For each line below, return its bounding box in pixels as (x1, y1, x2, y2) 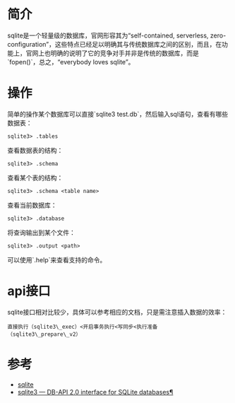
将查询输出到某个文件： (7, 228, 76, 237)
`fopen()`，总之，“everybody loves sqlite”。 (7, 57, 135, 66)
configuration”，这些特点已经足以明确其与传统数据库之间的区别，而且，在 (7, 40, 222, 48)
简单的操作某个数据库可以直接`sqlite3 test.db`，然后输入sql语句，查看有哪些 (7, 110, 229, 118)
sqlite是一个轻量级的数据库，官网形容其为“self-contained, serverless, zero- (7, 31, 227, 40)
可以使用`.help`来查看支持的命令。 (7, 255, 107, 264)
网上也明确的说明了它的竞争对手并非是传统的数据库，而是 (31, 49, 199, 57)
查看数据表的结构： (7, 146, 64, 154)
